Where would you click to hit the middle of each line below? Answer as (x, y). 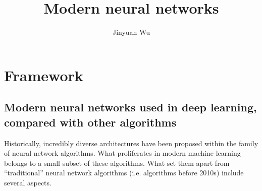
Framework (44, 75)
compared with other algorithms (90, 122)
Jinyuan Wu (131, 32)
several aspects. (28, 182)
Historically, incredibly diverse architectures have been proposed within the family (131, 143)
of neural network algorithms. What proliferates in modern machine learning (122, 153)
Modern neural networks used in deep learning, (130, 107)
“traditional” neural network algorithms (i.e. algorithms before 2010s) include (124, 173)
